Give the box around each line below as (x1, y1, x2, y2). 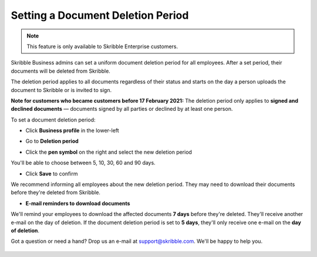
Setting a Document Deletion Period (11, 9, 189, 22)
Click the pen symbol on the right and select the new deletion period (25, 148, 192, 155)
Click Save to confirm (25, 170, 78, 177)
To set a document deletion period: (11, 116, 96, 123)
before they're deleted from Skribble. (11, 189, 101, 196)
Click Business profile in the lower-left (25, 127, 120, 134)
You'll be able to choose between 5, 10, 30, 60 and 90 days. (11, 159, 156, 167)
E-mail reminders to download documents (25, 199, 130, 207)
